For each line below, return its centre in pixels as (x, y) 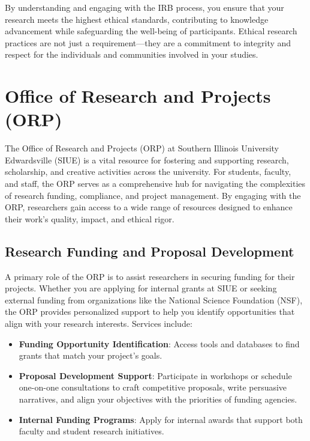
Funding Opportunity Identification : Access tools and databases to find (159, 343)
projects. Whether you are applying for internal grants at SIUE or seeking (141, 288)
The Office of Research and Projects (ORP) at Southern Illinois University (142, 148)
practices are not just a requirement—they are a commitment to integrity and (148, 42)
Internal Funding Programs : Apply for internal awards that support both (161, 419)
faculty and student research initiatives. (91, 431)
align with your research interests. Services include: (99, 324)
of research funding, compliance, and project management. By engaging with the (153, 195)
